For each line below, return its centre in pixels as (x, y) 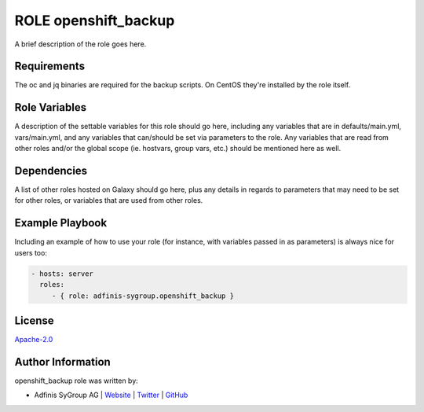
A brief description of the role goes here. (80, 44)
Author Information (63, 362)
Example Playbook (61, 223)
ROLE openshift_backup (95, 20)
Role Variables (50, 107)
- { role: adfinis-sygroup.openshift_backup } (143, 296)
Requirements (50, 66)
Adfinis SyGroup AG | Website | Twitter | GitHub (111, 395)
